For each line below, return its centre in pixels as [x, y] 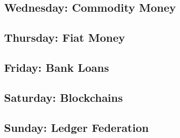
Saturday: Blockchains [64, 97]
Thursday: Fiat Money [65, 37]
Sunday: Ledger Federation [77, 127]
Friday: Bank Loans [57, 67]
